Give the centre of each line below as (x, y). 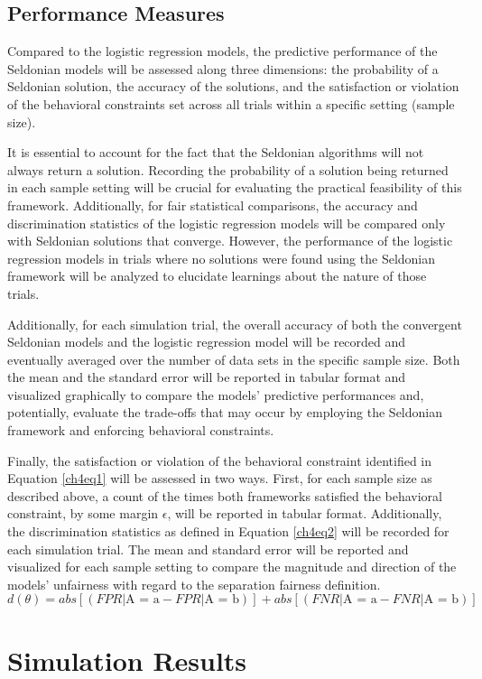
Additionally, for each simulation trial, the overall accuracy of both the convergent (235, 324)
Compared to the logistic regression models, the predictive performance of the (222, 51)
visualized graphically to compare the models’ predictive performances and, (216, 394)
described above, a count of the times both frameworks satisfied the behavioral (225, 495)
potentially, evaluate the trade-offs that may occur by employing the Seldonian (225, 412)
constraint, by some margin (83, 513)
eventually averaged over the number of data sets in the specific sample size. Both (234, 359)
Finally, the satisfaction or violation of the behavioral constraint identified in (220, 460)
